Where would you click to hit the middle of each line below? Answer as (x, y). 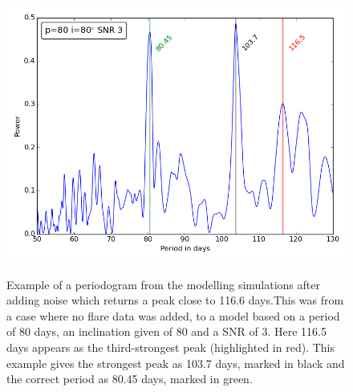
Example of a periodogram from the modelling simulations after (163, 284)
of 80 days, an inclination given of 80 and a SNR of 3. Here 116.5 (166, 331)
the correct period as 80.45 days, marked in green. (130, 379)
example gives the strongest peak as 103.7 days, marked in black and (176, 363)
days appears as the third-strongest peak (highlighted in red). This (170, 347)
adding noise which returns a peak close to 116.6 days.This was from (175, 300)
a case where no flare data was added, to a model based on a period (173, 315)
